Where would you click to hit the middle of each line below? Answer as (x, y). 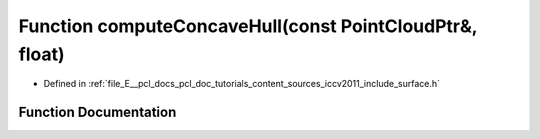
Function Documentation (97, 112)
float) (41, 54)
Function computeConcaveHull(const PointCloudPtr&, (248, 26)
